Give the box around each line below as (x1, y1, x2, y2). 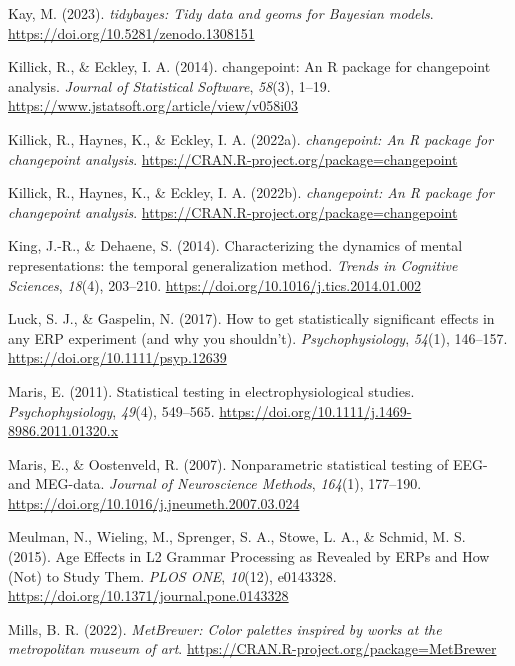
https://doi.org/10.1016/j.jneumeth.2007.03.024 (8, 492, 300, 513)
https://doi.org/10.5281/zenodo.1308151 (8, 22, 255, 43)
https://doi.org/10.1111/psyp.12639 (8, 347, 227, 368)
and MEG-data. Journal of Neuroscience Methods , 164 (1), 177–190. (8, 473, 422, 494)
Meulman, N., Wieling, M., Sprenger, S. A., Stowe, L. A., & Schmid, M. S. (8, 526, 466, 547)
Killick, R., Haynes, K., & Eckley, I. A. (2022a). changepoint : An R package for (8, 128, 494, 149)
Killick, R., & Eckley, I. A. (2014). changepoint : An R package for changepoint (8, 56, 491, 77)
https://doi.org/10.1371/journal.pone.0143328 (8, 585, 289, 606)
